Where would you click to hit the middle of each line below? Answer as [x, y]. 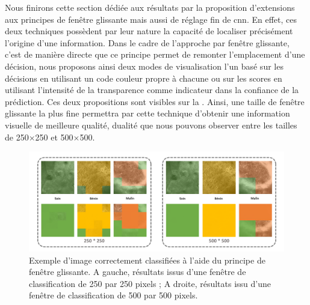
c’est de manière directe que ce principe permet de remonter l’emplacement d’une [155, 54]
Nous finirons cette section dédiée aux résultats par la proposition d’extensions [150, 7]
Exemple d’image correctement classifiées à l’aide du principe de [147, 260]
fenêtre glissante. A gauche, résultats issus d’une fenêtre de [138, 272]
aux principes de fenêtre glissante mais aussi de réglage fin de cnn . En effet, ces [151, 19]
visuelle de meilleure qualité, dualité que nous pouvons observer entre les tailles [151, 125]
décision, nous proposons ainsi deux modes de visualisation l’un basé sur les [144, 66]
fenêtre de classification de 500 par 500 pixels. [113, 295]
